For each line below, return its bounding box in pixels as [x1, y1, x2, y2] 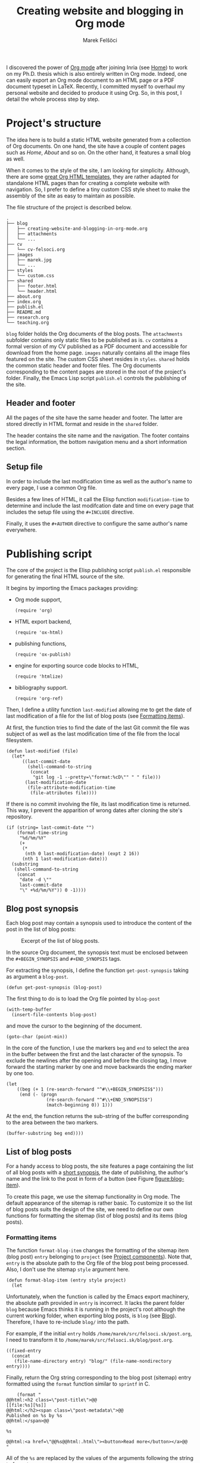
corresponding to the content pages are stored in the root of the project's [6, 368, 186, 375]
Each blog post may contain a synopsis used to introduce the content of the [6, 919, 192, 927]
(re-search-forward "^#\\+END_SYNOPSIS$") [46, 1097, 153, 1103]
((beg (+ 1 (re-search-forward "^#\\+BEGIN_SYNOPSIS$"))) [17, 1087, 164, 1092]
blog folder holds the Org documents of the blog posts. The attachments [6, 330, 183, 337]
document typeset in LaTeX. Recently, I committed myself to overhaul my [6, 82, 185, 90]
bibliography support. [14, 684, 68, 692]
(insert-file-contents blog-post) [11, 1012, 97, 1018]
